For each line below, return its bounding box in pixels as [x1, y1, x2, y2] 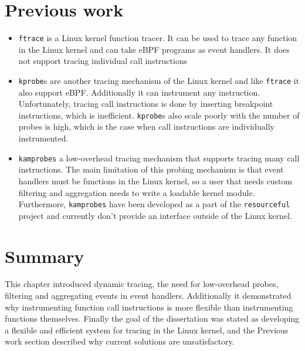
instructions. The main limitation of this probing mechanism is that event [18, 163, 284, 176]
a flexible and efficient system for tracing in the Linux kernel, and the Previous [5, 323, 289, 336]
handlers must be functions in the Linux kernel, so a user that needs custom [18, 174, 293, 187]
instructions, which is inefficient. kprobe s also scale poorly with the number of [18, 109, 300, 121]
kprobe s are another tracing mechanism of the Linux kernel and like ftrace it [18, 74, 300, 86]
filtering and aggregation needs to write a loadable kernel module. [18, 186, 255, 198]
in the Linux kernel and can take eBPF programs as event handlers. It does [18, 43, 290, 55]
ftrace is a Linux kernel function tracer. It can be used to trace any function [18, 32, 297, 44]
